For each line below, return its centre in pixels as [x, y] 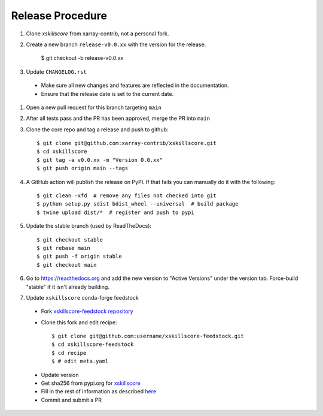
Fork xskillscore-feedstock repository [87, 311]
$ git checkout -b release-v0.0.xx [82, 58]
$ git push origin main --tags [83, 168]
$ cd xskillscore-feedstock [93, 344]
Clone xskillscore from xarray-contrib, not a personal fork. [97, 34]
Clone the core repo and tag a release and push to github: [97, 129]
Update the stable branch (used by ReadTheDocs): [89, 226]
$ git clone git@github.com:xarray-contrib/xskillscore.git [127, 143]
